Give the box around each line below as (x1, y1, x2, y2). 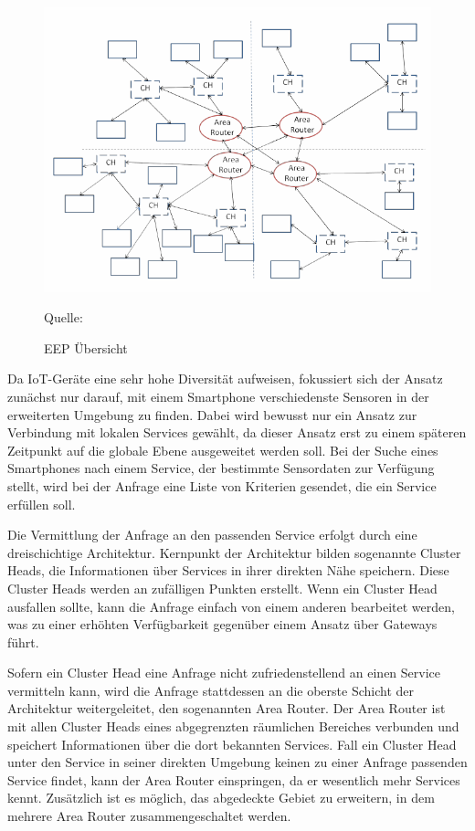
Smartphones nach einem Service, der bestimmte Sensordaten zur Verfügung (7, 458, 435, 478)
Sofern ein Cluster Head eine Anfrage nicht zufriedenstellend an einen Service (7, 663, 441, 682)
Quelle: (44, 308, 83, 327)
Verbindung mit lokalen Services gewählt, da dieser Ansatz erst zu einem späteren (7, 423, 467, 442)
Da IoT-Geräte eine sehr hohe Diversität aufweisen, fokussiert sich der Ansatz (7, 369, 443, 388)
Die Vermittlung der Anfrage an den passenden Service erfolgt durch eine (7, 525, 417, 544)
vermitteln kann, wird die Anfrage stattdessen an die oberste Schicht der (7, 680, 415, 700)
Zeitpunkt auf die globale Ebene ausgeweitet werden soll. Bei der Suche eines (7, 440, 438, 459)
